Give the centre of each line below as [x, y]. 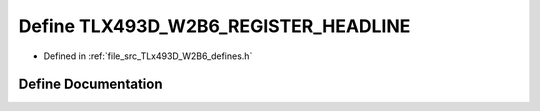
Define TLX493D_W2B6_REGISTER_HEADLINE [214, 26]
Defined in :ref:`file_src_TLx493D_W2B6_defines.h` [148, 56]
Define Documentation [90, 84]
